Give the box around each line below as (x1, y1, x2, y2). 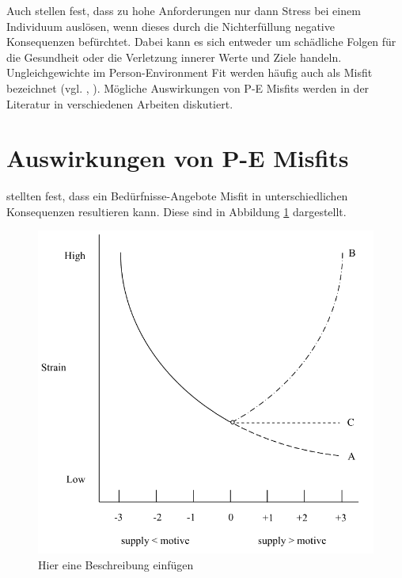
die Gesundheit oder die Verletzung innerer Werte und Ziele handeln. (6, 48, 342, 65)
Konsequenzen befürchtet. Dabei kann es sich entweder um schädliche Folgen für (6, 33, 396, 50)
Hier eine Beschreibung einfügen (38, 556, 194, 572)
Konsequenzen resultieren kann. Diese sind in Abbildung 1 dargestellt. (6, 203, 347, 219)
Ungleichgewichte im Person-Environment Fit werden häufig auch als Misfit (6, 64, 373, 81)
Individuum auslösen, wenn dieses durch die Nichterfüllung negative (6, 17, 335, 34)
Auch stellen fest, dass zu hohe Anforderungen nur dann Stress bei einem (6, 2, 361, 18)
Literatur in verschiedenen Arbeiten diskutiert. (6, 95, 233, 112)
